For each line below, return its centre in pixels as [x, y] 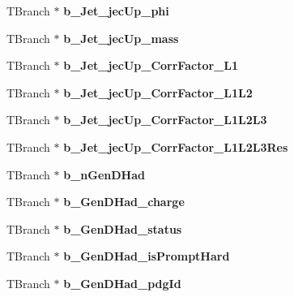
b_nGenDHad [104, 174]
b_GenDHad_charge [124, 202]
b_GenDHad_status [123, 228]
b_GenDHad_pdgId [122, 283]
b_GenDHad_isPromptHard [147, 256]
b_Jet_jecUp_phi [116, 11]
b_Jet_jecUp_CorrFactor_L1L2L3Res [176, 146]
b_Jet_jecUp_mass [121, 38]
